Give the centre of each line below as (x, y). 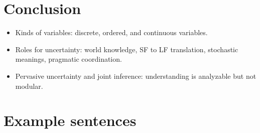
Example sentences (70, 120)
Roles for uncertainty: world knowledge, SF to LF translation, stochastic (127, 49)
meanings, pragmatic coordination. (69, 59)
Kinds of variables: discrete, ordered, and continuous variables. (111, 32)
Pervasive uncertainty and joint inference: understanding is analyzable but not (136, 76)
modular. (29, 86)
